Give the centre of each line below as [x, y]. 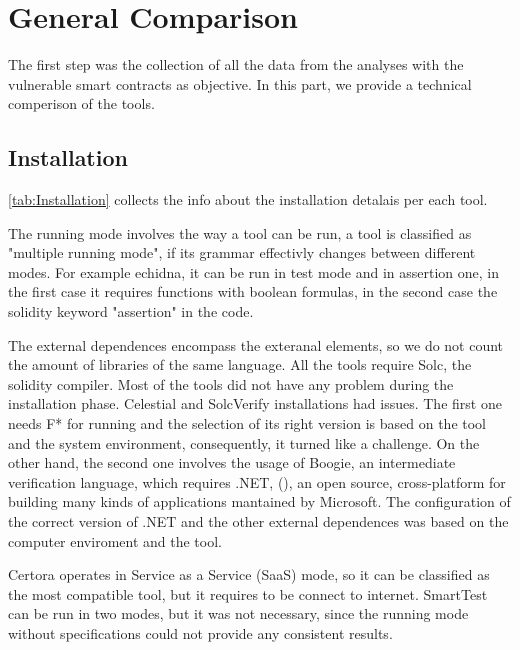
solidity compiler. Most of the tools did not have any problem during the [231, 383]
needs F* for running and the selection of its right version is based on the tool [247, 423]
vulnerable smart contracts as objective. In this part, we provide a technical [240, 83]
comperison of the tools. [81, 103]
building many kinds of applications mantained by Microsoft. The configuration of [259, 501]
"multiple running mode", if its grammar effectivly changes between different [242, 252]
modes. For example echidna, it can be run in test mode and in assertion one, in [254, 271]
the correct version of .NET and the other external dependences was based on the [258, 521]
